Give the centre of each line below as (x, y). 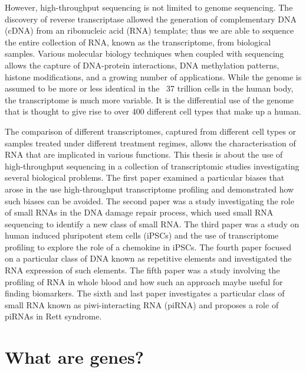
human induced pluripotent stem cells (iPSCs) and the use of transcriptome (142, 235)
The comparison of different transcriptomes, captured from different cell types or (151, 131)
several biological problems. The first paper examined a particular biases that (145, 177)
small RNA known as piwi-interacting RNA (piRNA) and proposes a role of (142, 304)
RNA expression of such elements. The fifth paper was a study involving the (142, 270)
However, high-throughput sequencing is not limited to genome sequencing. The (149, 7)
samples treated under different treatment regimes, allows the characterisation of (150, 143)
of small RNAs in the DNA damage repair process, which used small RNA (139, 212)
